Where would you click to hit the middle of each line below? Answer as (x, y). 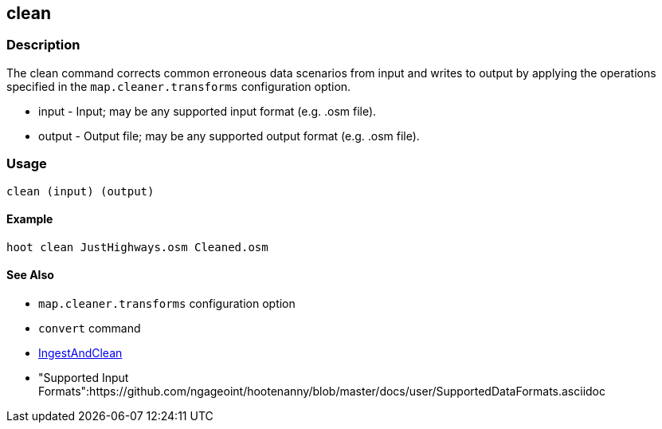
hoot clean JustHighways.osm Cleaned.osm (137, 247)
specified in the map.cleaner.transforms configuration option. (179, 86)
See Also (30, 275)
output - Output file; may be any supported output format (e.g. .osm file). (229, 136)
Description (43, 45)
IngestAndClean (80, 352)
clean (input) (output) (80, 191)
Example (30, 219)
